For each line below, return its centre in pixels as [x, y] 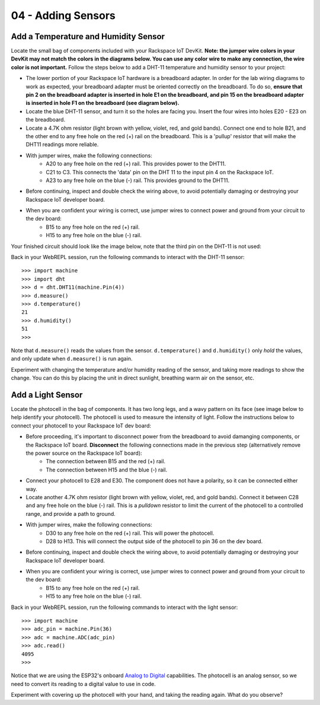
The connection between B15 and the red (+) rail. [106, 461]
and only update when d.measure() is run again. [72, 359]
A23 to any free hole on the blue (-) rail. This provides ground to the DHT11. [138, 180]
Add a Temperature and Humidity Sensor [88, 36]
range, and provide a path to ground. [71, 513]
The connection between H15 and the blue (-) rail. [107, 470]
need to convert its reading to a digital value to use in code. [84, 684]
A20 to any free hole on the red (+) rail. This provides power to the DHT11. [136, 164]
